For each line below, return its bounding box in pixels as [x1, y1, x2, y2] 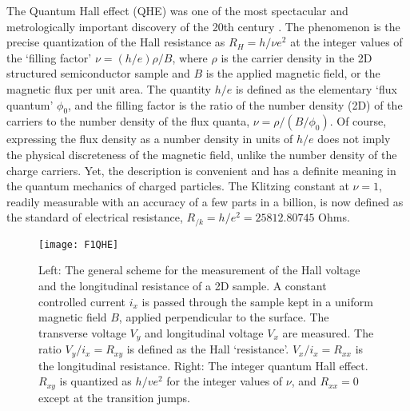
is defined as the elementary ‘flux [235, 80, 397, 97]
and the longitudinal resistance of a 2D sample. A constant [38, 277, 327, 294]
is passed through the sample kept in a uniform [141, 293, 373, 309]
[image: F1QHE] [38, 238, 119, 250]
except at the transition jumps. [38, 389, 190, 405]
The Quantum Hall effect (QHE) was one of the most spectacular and [6, 2, 348, 18]
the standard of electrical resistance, [6, 209, 183, 225]
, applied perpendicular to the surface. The [118, 309, 329, 325]
